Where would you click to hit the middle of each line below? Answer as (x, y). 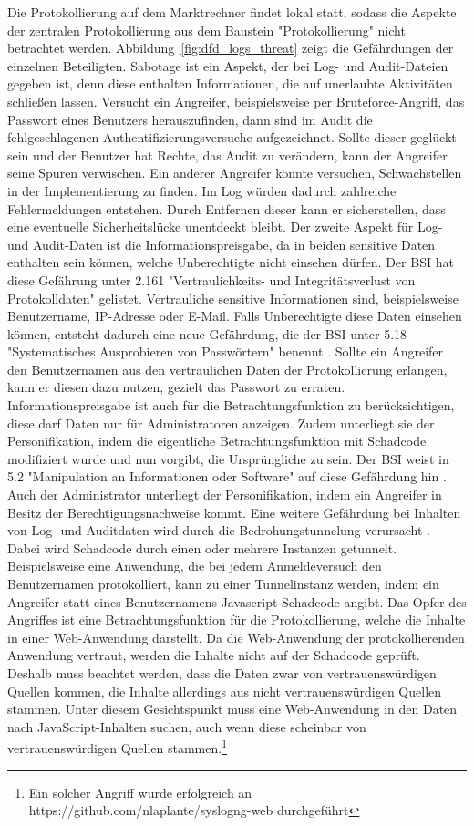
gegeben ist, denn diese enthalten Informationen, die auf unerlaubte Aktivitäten (230, 83)
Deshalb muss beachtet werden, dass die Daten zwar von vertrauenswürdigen (222, 672)
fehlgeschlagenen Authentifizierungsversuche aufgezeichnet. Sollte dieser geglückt (232, 137)
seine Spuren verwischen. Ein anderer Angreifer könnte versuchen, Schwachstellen (235, 173)
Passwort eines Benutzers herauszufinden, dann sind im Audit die (190, 119)
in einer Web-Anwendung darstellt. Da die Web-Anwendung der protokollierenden (236, 637)
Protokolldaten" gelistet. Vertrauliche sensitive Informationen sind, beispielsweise (233, 298)
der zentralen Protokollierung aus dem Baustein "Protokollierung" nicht (206, 30)
